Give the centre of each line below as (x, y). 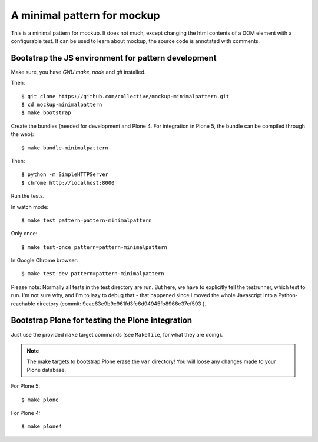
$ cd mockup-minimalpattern (62, 105)
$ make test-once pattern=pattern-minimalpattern (95, 247)
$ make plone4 (42, 426)
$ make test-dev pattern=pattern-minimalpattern (93, 274)
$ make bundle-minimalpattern (65, 148)
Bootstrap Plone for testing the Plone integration (102, 320)
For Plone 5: (26, 386)
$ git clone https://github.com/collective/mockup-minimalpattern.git (125, 96)
